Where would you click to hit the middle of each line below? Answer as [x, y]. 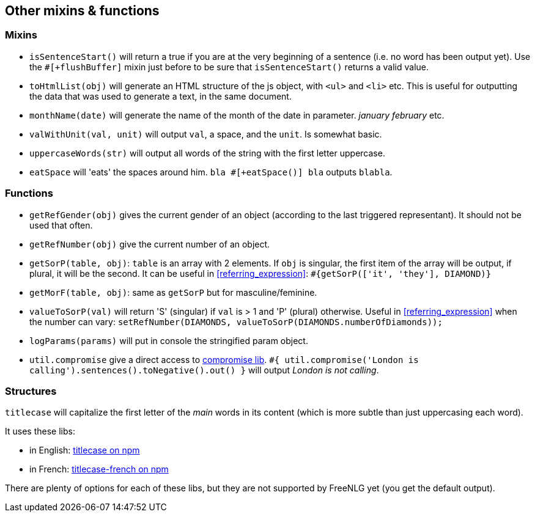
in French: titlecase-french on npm [99, 469]
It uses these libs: [40, 431]
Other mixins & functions [82, 11]
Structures [31, 391]
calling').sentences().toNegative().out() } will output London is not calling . [204, 370]
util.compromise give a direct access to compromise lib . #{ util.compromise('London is [224, 359]
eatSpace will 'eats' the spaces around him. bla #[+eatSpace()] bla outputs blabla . [211, 172]
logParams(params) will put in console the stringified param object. [169, 340]
